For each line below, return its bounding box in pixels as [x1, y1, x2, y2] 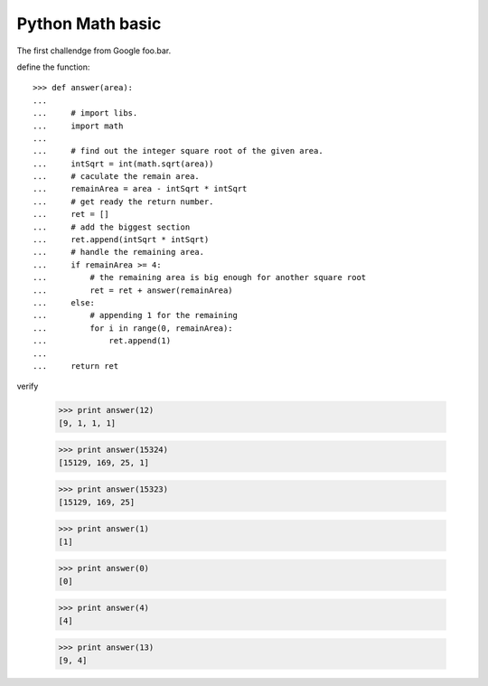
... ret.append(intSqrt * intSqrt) [33, 235, 210, 245]
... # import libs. [33, 108, 138, 118]
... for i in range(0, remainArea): [33, 323, 234, 334]
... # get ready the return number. [33, 196, 214, 207]
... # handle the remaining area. [33, 247, 205, 258]
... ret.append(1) [33, 335, 172, 346]
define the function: [16, 61, 90, 72]
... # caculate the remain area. [33, 172, 201, 182]
